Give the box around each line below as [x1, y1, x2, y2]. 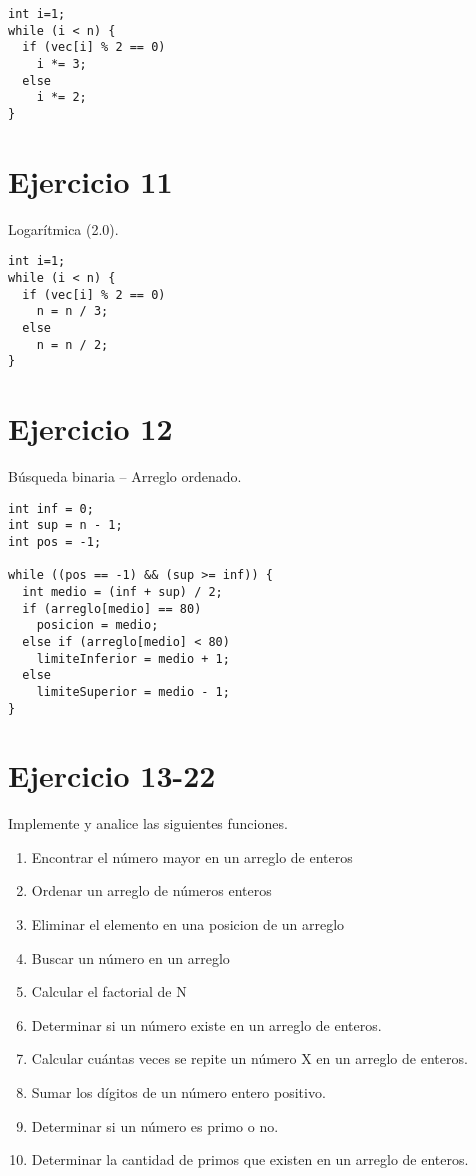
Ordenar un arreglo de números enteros [31, 880, 272, 901]
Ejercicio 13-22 [8, 755, 216, 796]
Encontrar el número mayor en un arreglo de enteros [31, 846, 353, 867]
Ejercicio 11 [8, 160, 173, 201]
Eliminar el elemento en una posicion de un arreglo [31, 914, 345, 935]
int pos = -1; [8, 534, 102, 549]
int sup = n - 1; [8, 518, 123, 533]
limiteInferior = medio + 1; [36, 651, 230, 666]
